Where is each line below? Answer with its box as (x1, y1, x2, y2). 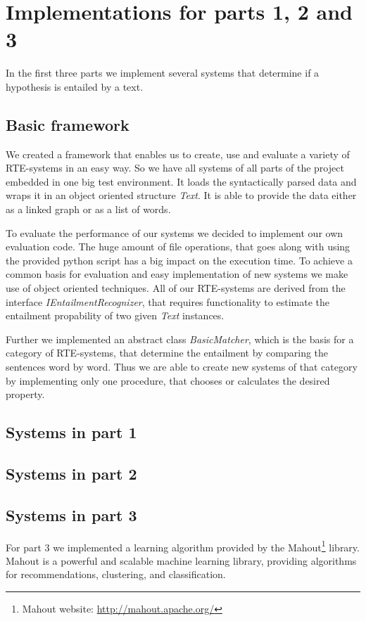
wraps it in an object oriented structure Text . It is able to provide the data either (6, 188, 357, 203)
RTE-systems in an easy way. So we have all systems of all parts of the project (6, 160, 344, 175)
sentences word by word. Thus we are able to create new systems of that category (6, 359, 358, 374)
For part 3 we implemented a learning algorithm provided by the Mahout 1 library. (6, 537, 360, 554)
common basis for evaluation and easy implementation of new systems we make (6, 267, 348, 281)
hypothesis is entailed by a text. (6, 79, 144, 94)
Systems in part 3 (6, 504, 137, 525)
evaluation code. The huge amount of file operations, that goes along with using (6, 239, 351, 254)
